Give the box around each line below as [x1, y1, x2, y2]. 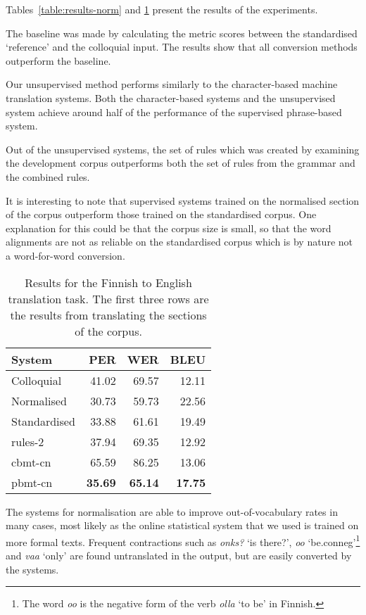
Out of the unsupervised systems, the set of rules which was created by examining [6, 141, 360, 156]
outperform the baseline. [6, 53, 111, 68]
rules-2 [11, 433, 44, 450]
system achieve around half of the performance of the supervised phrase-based [6, 104, 342, 119]
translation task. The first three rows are [8, 290, 209, 307]
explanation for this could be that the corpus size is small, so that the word [6, 220, 332, 235]
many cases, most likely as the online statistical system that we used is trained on [6, 518, 359, 533]
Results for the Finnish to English [25, 274, 192, 291]
